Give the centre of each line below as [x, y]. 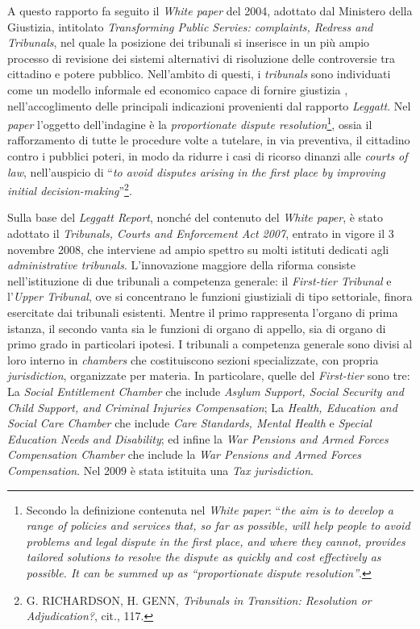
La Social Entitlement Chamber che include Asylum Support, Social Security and [206, 391]
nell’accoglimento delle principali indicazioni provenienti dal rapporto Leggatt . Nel [209, 105]
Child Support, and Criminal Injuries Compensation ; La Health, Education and [202, 407]
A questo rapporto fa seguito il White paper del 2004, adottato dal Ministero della [210, 10]
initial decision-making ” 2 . [70, 189]
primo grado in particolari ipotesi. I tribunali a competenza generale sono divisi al [210, 344]
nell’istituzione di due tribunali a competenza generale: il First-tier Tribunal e [200, 280]
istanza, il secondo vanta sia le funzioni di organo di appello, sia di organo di [197, 328]
